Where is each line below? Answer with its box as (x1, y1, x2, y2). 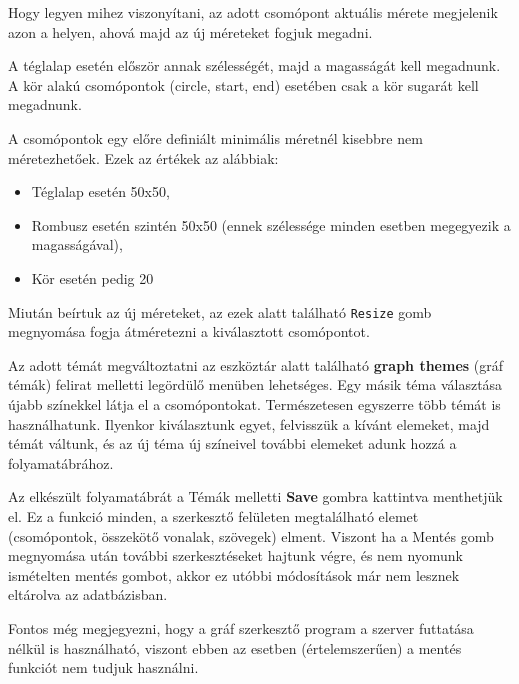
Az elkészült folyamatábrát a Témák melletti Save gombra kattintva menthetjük (8, 486, 503, 507)
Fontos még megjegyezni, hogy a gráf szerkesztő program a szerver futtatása (8, 617, 474, 638)
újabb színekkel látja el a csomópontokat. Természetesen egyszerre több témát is (8, 393, 501, 414)
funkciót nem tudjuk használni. (8, 657, 199, 678)
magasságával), (31, 234, 123, 255)
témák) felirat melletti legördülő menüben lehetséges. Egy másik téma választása (8, 374, 503, 395)
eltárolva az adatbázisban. (8, 584, 168, 605)
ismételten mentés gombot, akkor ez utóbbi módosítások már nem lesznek (8, 564, 460, 585)
